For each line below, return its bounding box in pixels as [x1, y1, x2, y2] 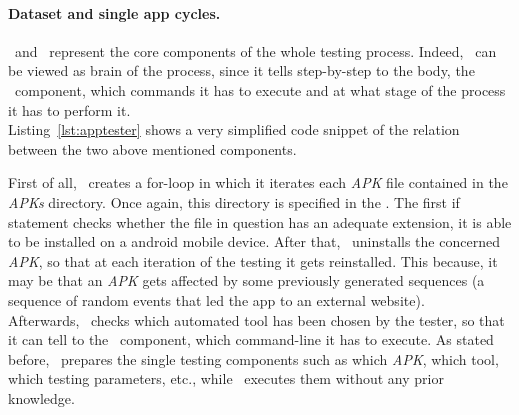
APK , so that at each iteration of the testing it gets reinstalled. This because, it [8, 250, 498, 271]
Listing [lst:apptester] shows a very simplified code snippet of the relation [8, 119, 460, 140]
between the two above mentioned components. [8, 138, 297, 159]
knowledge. [8, 387, 75, 408]
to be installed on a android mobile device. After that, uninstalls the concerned [8, 231, 500, 252]
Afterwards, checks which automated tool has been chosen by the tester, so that [8, 309, 505, 330]
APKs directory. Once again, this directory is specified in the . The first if [8, 191, 460, 212]
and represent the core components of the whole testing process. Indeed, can [14, 40, 497, 61]
